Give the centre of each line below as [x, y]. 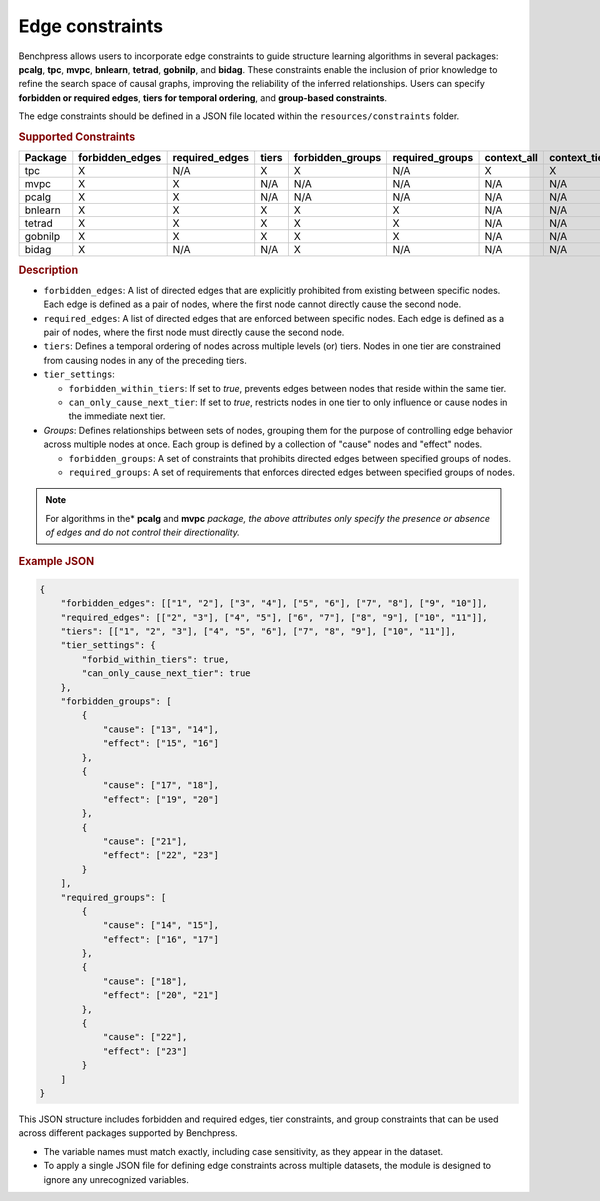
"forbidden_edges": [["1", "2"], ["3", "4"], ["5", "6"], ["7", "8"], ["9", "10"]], [274, 603]
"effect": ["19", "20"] [161, 799]
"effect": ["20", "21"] [161, 995]
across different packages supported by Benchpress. [128, 1133]
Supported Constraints [77, 137]
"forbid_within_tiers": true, [155, 659]
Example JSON [56, 562]
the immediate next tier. [117, 416]
